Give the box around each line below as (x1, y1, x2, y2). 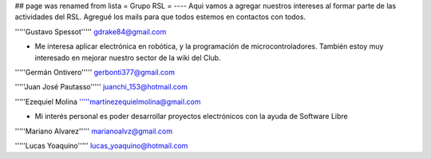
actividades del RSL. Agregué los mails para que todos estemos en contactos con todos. (14, 12, 306, 22)
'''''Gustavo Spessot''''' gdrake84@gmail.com (14, 26, 167, 36)
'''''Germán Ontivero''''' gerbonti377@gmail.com (14, 67, 176, 77)
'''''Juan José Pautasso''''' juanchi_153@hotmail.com (14, 82, 188, 92)
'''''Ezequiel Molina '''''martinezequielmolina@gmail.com (14, 97, 201, 106)
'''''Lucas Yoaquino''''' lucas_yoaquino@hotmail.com (14, 141, 188, 150)
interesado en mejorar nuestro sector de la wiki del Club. (34, 53, 221, 62)
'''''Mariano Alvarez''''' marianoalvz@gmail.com (14, 126, 173, 136)
